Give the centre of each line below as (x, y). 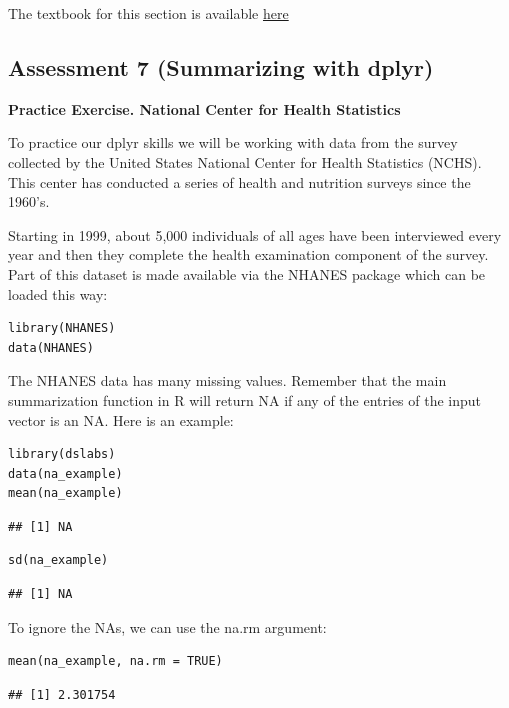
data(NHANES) (51, 347)
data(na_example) (65, 473)
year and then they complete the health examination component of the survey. (248, 254)
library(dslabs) (62, 454)
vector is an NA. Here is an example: (121, 419)
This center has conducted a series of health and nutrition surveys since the (239, 181)
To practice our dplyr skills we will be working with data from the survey (233, 142)
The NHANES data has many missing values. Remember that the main (227, 380)
